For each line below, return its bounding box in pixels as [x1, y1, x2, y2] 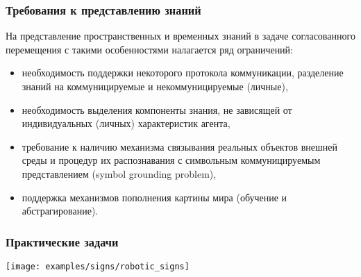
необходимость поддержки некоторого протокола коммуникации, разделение [22, 65, 344, 80]
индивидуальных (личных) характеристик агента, [22, 116, 230, 131]
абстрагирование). [22, 203, 99, 218]
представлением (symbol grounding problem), [22, 166, 217, 181]
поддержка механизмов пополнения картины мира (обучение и [22, 190, 287, 204]
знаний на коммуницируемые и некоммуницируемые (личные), [22, 79, 288, 93]
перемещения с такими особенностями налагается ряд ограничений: [6, 42, 293, 56]
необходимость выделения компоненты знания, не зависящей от [22, 102, 292, 117]
